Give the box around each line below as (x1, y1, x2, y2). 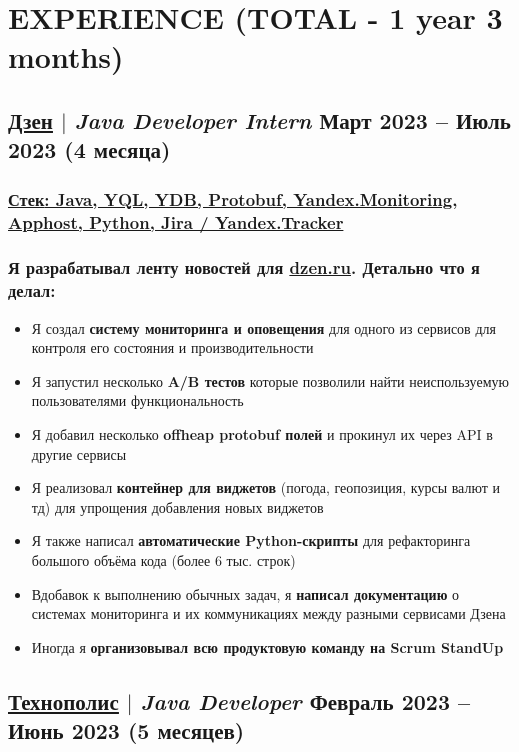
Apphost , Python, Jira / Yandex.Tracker (8, 209, 344, 234)
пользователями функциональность (31, 390, 244, 411)
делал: (8, 278, 56, 303)
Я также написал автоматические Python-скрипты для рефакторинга (31, 530, 471, 551)
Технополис (8, 685, 119, 716)
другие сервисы (31, 443, 127, 464)
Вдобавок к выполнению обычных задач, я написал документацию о (31, 583, 460, 604)
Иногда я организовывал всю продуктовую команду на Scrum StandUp (31, 636, 504, 657)
